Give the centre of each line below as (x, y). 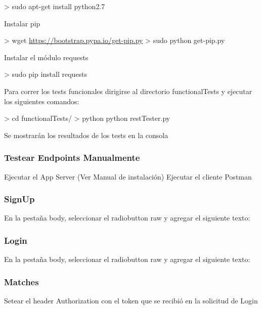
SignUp (19, 199)
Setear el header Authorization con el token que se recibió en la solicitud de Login (131, 300)
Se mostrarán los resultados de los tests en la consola (86, 135)
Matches (21, 281)
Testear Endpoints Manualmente (72, 158)
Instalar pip (22, 23)
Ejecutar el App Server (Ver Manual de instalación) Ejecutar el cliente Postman (128, 176)
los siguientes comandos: (42, 101)
